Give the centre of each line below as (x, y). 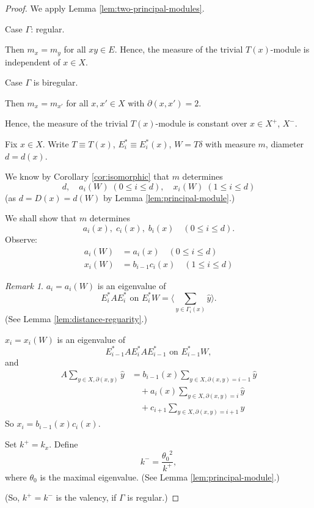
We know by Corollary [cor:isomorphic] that (87, 176)
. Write (56, 144)
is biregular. (56, 82)
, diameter (285, 144)
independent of (33, 61)
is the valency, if (86, 497)
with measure (230, 144)
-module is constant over (201, 123)
